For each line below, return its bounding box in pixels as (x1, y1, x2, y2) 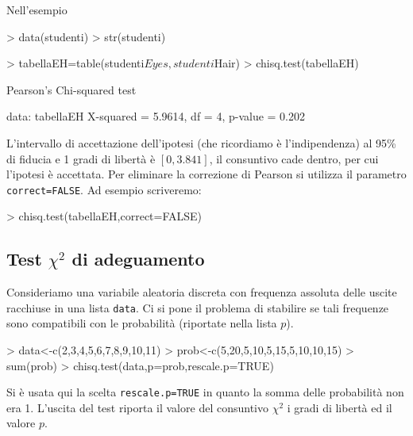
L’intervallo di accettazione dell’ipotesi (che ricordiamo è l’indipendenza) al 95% (6, 134, 396, 151)
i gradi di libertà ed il (287, 399, 392, 415)
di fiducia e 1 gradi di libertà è (6, 150, 156, 166)
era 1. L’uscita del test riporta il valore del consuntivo (6, 399, 268, 415)
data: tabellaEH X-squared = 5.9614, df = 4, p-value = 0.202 (6, 108, 305, 124)
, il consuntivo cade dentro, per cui (209, 150, 379, 166)
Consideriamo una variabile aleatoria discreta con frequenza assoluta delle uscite (6, 284, 397, 300)
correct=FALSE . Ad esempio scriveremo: (6, 181, 202, 197)
